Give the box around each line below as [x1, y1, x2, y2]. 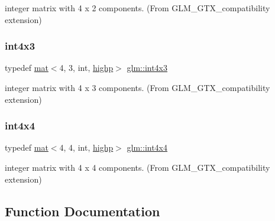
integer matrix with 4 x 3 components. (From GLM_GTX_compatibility [5, 82, 270, 93]
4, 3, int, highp [59, 61, 114, 74]
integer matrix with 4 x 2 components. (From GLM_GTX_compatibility [5, 2, 270, 14]
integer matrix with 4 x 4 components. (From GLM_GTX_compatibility [5, 161, 270, 173]
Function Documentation [5, 201, 160, 220]
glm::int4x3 [127, 61, 168, 74]
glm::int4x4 [127, 141, 168, 154]
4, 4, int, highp [59, 141, 114, 154]
